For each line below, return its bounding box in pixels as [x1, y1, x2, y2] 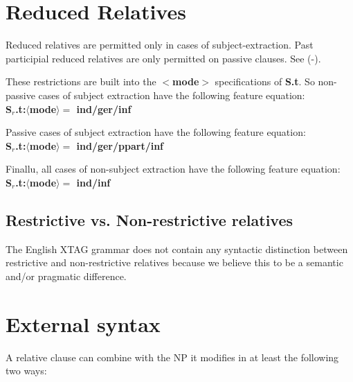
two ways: [6, 363, 47, 378]
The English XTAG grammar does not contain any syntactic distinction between [6, 241, 348, 256]
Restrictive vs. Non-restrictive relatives [6, 209, 293, 230]
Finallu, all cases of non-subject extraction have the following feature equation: [6, 162, 341, 176]
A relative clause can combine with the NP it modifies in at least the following [6, 349, 339, 364]
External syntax [6, 309, 161, 338]
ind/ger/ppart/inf [76, 138, 164, 153]
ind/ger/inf [76, 101, 132, 116]
